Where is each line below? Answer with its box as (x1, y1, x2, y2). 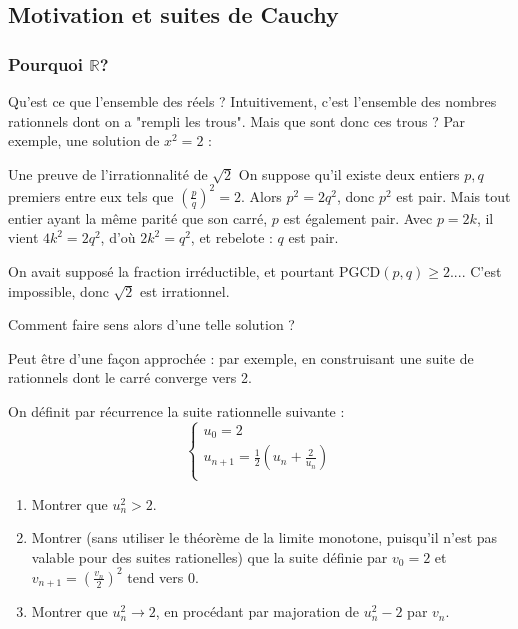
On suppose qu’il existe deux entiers (238, 163, 460, 184)
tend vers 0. (127, 566, 199, 587)
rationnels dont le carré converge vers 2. (8, 367, 252, 388)
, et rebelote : (190, 227, 273, 248)
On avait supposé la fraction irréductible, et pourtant (8, 261, 335, 282)
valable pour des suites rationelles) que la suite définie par (31, 546, 388, 567)
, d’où (100, 227, 136, 248)
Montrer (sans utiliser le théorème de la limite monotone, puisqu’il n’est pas (31, 527, 498, 548)
